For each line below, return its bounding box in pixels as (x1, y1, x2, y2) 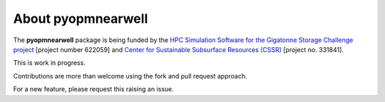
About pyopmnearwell (13, 11, 148, 26)
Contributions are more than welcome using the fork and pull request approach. (13, 71, 247, 80)
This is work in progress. (13, 58, 86, 67)
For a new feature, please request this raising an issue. (13, 85, 174, 93)
